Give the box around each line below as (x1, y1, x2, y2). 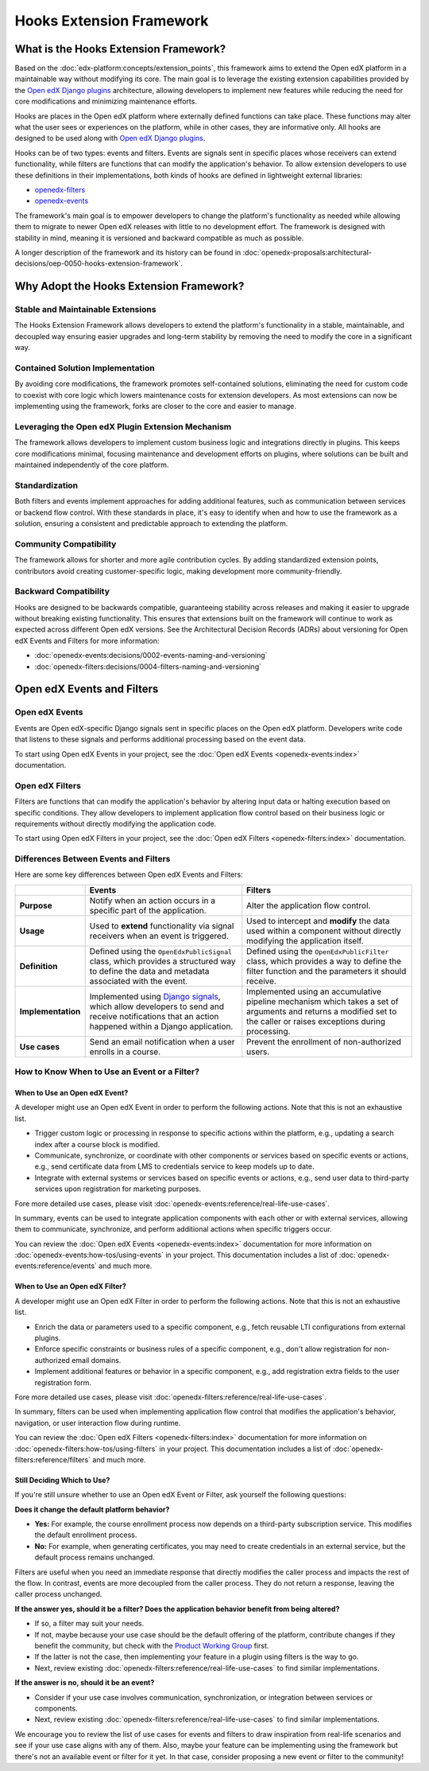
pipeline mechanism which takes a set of (246, 995, 399, 1006)
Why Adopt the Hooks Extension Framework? (14, 279, 245, 294)
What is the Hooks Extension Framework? (14, 42, 226, 56)
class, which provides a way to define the (246, 956, 401, 967)
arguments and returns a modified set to (246, 1006, 397, 1017)
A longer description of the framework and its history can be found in (14, 247, 242, 257)
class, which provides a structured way (89, 956, 236, 967)
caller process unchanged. (14, 1590, 102, 1599)
